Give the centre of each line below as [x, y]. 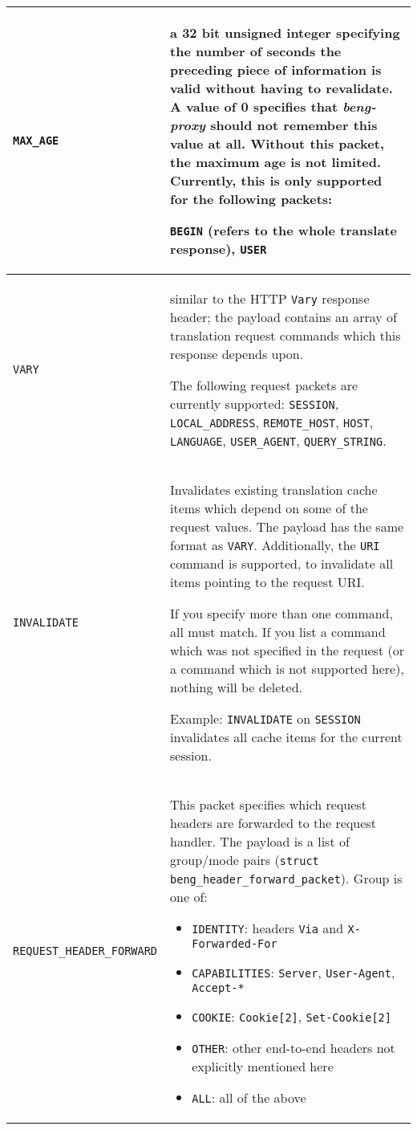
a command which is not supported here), [287, 669]
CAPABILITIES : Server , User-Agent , [294, 972]
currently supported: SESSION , [255, 404]
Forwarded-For [235, 944]
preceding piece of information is [276, 69]
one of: [189, 897]
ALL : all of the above [249, 1097]
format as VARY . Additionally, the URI [275, 545]
